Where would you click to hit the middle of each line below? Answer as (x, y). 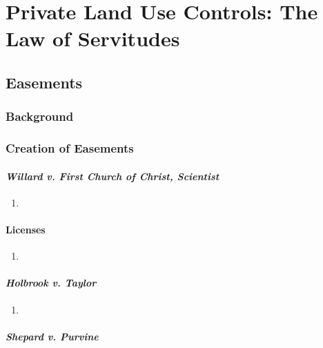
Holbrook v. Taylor (51, 283)
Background (40, 116)
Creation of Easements (70, 148)
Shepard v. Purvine (52, 336)
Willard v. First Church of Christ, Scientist (112, 176)
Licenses (26, 230)
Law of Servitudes (93, 38)
